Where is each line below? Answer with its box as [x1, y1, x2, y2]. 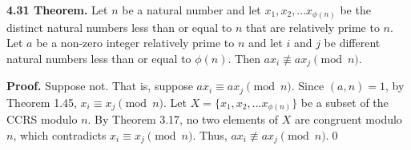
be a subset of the [300, 93, 389, 110]
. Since [291, 77, 324, 94]
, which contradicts [13, 126, 107, 143]
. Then [228, 49, 260, 66]
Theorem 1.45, [6, 93, 77, 110]
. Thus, [192, 126, 228, 143]
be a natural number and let [122, 2, 261, 18]
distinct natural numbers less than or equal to [6, 18, 232, 35]
